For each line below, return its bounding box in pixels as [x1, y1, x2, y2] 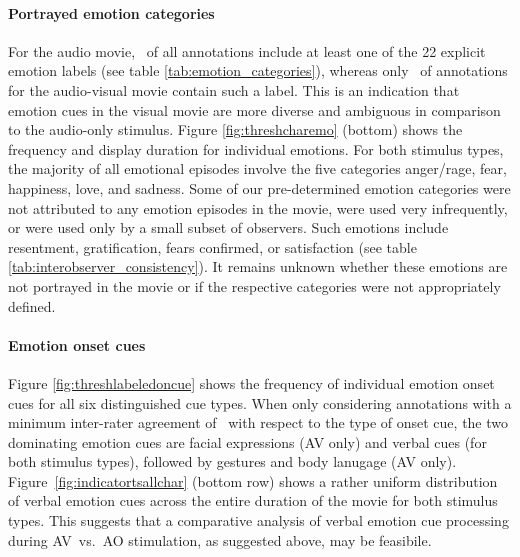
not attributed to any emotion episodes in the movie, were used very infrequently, [8, 197, 508, 218]
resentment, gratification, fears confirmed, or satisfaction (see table [8, 236, 417, 257]
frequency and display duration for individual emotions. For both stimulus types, [8, 138, 504, 159]
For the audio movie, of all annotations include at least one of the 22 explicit [8, 40, 486, 61]
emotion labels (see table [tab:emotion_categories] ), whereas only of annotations [8, 60, 508, 81]
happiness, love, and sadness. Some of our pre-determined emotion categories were [8, 177, 511, 198]
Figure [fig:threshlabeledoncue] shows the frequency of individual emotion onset [8, 372, 495, 393]
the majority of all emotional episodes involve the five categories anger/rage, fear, [8, 158, 507, 179]
